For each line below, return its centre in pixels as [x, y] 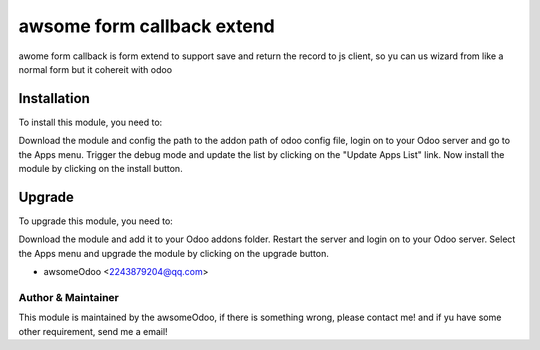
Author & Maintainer [68, 297]
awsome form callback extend [146, 26]
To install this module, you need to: [90, 122]
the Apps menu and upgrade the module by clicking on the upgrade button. [173, 253]
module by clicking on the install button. [101, 169]
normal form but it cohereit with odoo [95, 69]
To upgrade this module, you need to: [96, 221]
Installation [54, 98]
